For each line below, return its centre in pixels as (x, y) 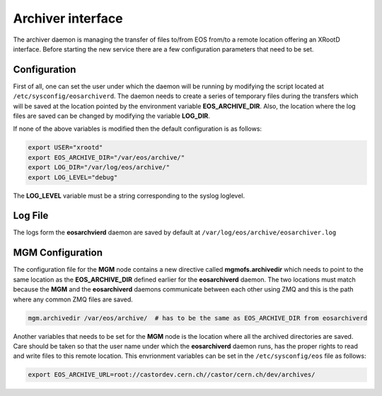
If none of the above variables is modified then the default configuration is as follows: (137, 129)
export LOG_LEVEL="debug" (73, 177)
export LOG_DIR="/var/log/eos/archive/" (99, 167)
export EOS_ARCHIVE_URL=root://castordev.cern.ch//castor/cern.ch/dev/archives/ (172, 375)
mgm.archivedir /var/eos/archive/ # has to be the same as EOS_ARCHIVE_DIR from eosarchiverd (198, 318)
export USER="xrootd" (65, 148)
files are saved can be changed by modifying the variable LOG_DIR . (111, 116)
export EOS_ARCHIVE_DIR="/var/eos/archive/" (106, 157)
